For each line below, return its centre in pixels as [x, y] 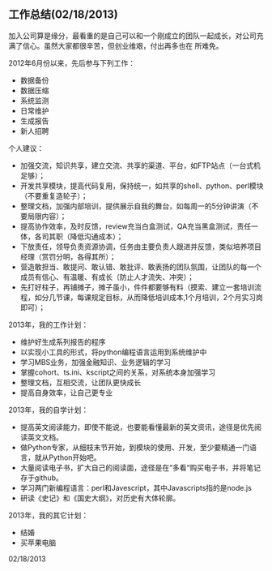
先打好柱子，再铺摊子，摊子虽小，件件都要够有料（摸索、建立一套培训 [137, 287]
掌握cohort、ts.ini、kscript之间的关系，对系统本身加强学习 [118, 372]
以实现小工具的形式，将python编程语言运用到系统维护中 [113, 352]
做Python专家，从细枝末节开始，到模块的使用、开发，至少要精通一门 [135, 447]
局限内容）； [47, 216]
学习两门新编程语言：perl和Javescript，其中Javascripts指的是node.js [136, 487]
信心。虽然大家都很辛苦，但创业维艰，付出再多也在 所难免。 [123, 45]
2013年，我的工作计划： [49, 324]
